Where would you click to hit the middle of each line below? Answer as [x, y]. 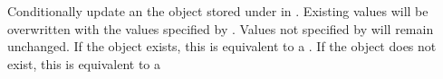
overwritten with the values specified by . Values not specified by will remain [221, 28]
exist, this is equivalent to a [84, 63]
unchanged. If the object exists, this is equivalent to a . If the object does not [222, 46]
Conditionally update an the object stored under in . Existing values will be [218, 11]
